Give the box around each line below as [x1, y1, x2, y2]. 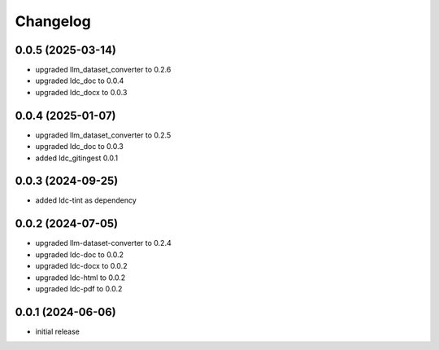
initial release [35, 326, 80, 336]
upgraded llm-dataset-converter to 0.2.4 [35, 238, 172, 248]
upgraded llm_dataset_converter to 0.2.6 [35, 65, 172, 75]
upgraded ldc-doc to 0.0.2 [35, 249, 124, 260]
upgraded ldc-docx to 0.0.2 [35, 261, 128, 271]
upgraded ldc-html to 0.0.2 [35, 273, 126, 282]
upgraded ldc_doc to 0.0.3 [35, 142, 124, 151]
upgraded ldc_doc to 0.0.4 [35, 76, 124, 85]
